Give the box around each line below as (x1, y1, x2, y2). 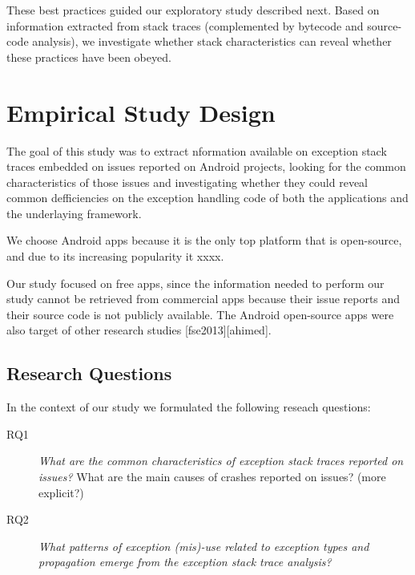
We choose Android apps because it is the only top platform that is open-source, (6, 232, 402, 249)
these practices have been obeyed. (6, 48, 171, 65)
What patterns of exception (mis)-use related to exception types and (38, 537, 369, 554)
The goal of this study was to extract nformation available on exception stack (6, 142, 387, 159)
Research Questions (6, 361, 172, 386)
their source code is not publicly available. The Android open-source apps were (6, 306, 394, 322)
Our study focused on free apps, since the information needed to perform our (6, 274, 385, 291)
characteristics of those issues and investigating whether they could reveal (6, 173, 368, 190)
